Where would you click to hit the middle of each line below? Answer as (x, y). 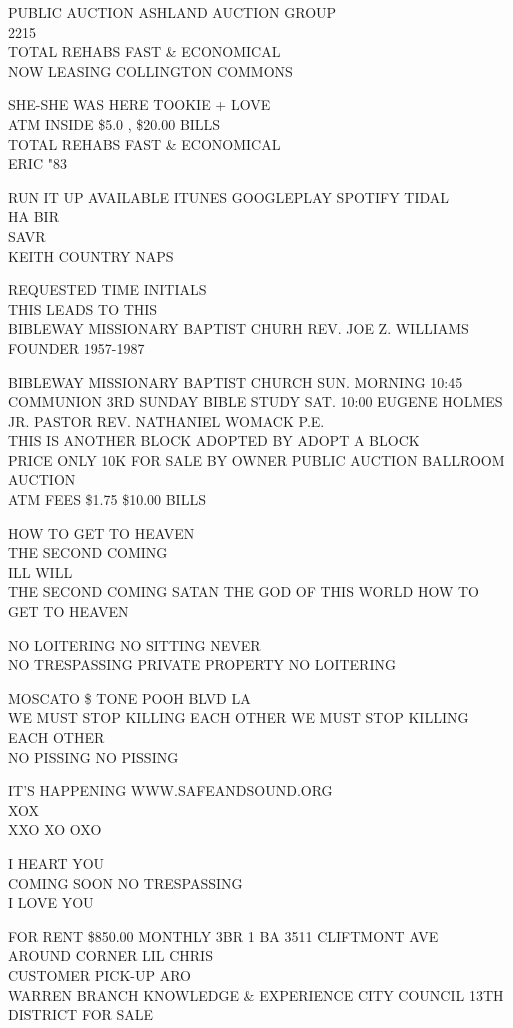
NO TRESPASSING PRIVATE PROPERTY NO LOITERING (202, 664)
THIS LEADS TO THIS (83, 308)
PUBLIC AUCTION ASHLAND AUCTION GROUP (172, 12)
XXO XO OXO (55, 829)
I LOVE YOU (51, 902)
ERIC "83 (37, 163)
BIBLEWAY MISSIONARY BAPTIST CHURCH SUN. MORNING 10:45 (235, 381)
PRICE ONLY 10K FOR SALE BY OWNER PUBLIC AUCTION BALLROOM (256, 459)
